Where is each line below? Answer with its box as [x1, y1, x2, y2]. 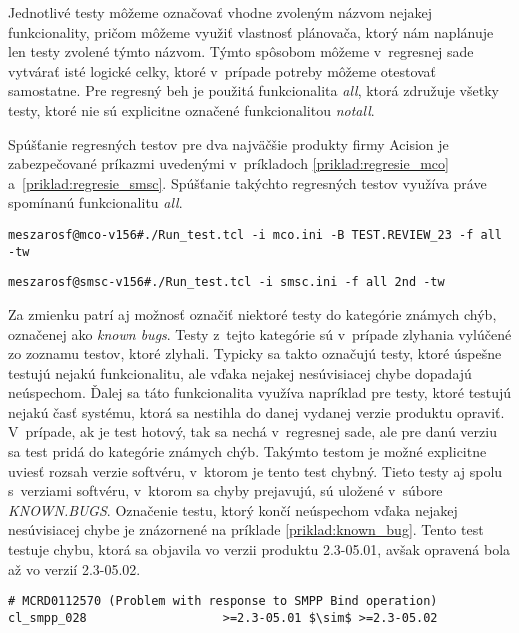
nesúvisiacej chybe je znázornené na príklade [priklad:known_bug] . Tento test [8, 519, 484, 540]
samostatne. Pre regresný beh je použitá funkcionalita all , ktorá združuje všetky [8, 80, 499, 101]
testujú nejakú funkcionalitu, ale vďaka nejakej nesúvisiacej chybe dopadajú [8, 362, 472, 383]
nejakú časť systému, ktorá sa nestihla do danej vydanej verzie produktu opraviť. [8, 401, 505, 422]
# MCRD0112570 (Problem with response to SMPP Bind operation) [8, 594, 438, 609]
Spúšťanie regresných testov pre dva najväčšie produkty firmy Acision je [8, 133, 449, 154]
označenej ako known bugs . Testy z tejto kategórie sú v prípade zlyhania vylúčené [8, 323, 512, 344]
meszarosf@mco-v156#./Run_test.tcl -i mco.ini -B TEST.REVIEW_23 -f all [8, 227, 502, 242]
